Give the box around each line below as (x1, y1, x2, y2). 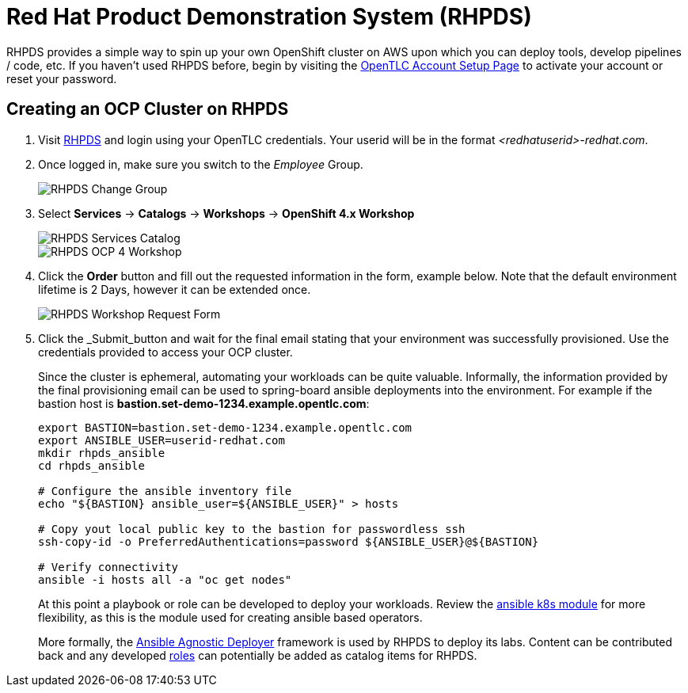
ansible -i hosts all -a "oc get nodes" (38, 573, 292, 586)
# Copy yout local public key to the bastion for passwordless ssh (38, 522, 466, 535)
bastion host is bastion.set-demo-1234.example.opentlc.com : (38, 396, 370, 410)
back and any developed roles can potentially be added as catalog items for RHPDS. (38, 648, 477, 662)
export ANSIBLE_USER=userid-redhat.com (38, 433, 285, 447)
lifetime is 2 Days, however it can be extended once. (38, 282, 311, 296)
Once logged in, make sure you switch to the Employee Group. (38, 157, 363, 171)
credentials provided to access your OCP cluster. (38, 345, 293, 359)
